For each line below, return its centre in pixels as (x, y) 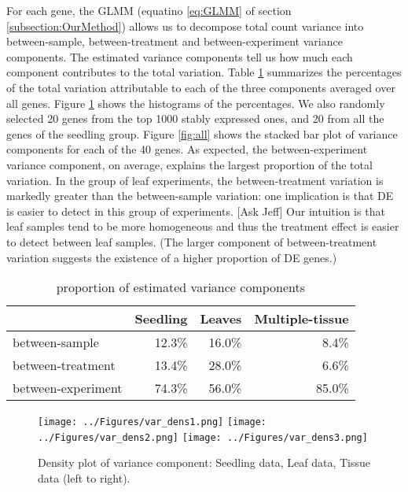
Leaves (221, 319)
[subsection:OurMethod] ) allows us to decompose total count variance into (185, 26)
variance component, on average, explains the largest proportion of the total (189, 164)
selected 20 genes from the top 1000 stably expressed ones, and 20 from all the (195, 118)
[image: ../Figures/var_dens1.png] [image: (153, 422)
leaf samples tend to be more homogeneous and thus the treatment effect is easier (203, 226)
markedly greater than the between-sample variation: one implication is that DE (200, 196)
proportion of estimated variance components (181, 287)
